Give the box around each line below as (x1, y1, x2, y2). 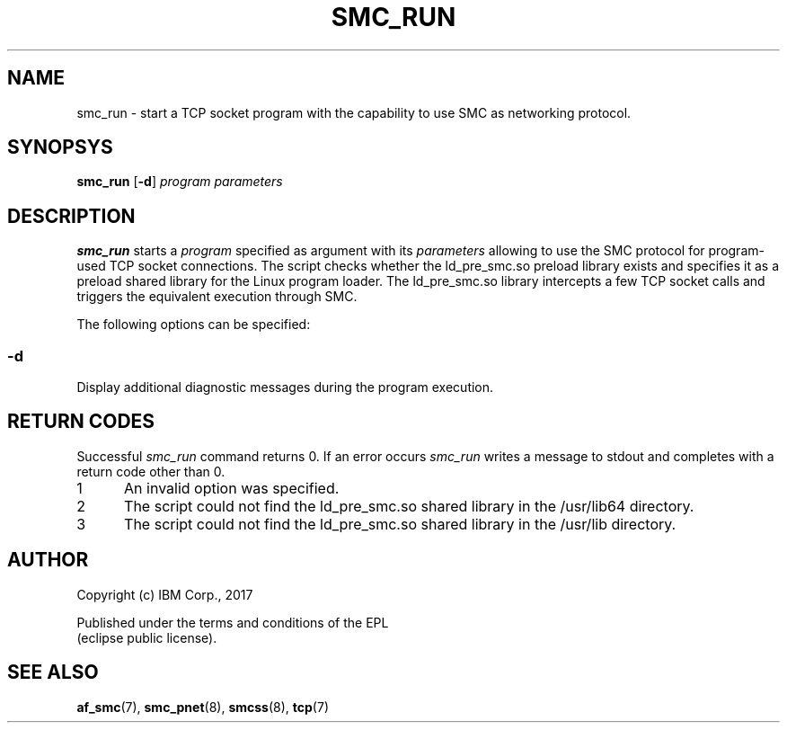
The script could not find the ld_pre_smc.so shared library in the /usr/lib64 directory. (124, 496, 694, 515)
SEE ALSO (7, 661, 99, 684)
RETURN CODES (7, 410, 155, 433)
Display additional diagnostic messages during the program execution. (76, 379, 494, 396)
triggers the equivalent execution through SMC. (76, 289, 358, 305)
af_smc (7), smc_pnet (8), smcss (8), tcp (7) (76, 699, 329, 715)
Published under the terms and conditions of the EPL (76, 614, 389, 630)
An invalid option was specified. (124, 478, 340, 497)
